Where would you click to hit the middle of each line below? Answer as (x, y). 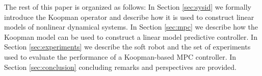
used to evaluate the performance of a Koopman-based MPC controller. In (120, 56)
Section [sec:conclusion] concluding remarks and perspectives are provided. (120, 67)
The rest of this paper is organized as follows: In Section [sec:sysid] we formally (128, 7)
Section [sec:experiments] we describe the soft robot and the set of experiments (127, 47)
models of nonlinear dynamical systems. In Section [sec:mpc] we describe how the (131, 27)
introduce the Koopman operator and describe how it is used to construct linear (129, 17)
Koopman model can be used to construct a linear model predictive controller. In (131, 36)
